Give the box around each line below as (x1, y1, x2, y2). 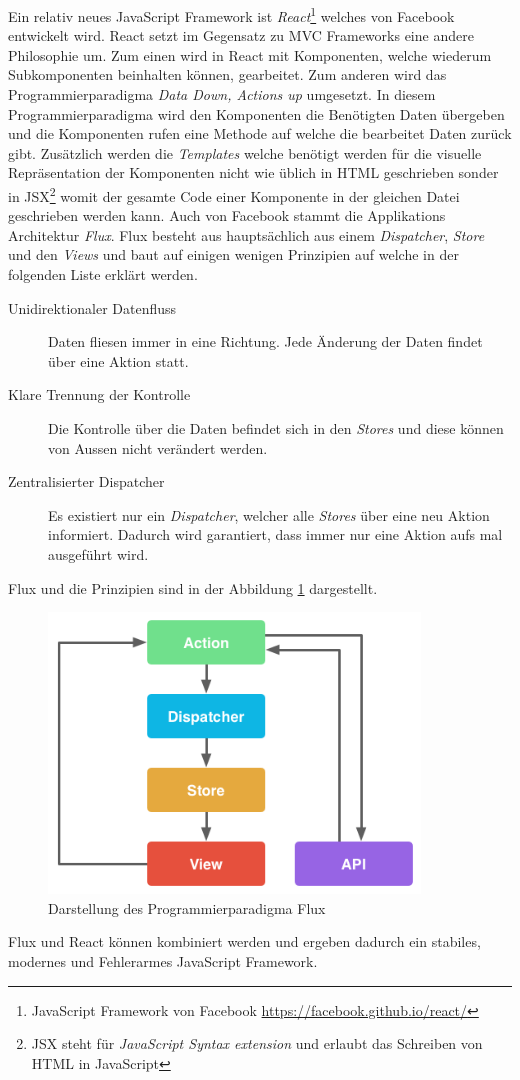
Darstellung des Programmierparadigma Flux (48, 897, 326, 918)
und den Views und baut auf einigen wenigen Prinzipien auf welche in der (8, 244, 459, 265)
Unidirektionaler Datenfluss (8, 297, 177, 318)
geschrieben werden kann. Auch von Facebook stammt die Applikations (8, 205, 446, 226)
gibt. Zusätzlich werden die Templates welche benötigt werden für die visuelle (8, 142, 482, 163)
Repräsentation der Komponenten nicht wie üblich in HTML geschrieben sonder (8, 162, 499, 183)
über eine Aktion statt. (48, 350, 189, 371)
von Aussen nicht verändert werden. (48, 437, 268, 458)
